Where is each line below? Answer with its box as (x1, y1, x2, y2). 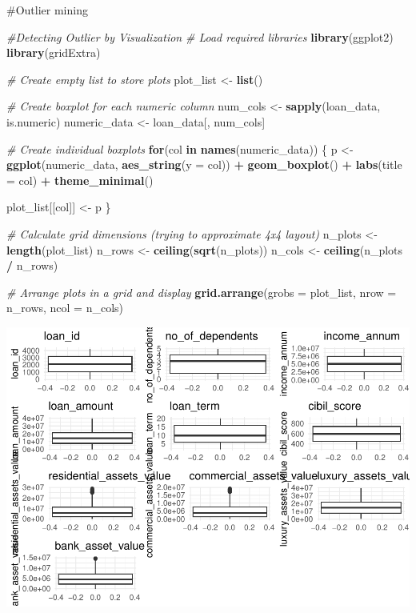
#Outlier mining (6, 2, 88, 18)
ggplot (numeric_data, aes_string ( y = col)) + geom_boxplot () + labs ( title (6, 156, 402, 173)
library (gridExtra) (6, 44, 101, 61)
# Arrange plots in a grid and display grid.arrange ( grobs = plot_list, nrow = (6, 283, 397, 300)
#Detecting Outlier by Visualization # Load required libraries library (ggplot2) (6, 28, 394, 45)
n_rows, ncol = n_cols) (6, 299, 124, 316)
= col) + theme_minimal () (6, 171, 154, 188)
